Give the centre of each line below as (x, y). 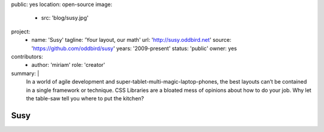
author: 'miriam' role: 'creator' (68, 65)
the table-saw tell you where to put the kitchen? (85, 98)
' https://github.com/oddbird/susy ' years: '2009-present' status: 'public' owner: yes (134, 48)
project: (21, 31)
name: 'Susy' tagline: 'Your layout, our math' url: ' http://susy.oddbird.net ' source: (131, 40)
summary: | (25, 73)
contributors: (27, 56)
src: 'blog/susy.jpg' (65, 18)
